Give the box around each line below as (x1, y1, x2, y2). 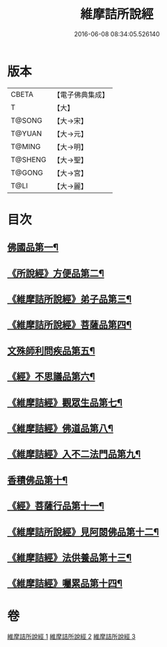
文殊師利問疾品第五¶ (7, 345, 95, 357)
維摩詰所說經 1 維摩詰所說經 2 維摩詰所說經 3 (7, 632, 136, 641)
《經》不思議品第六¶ (7, 371, 95, 383)
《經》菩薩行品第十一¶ (7, 500, 104, 512)
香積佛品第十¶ (7, 474, 68, 486)
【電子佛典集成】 (53, 90, 109, 100)
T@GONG (10, 168, 43, 178)
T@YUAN (10, 128, 42, 138)
